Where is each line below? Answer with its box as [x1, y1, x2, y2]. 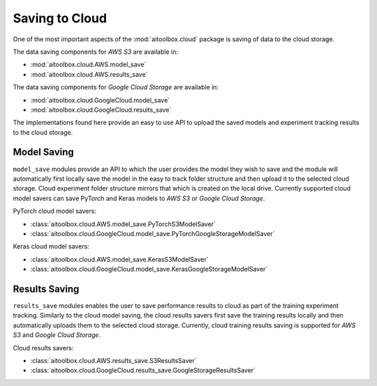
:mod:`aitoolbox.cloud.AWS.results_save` [30, 70, 148, 78]
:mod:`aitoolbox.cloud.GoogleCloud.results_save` [30, 105, 172, 114]
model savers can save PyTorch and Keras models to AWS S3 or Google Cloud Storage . [13, 194, 265, 202]
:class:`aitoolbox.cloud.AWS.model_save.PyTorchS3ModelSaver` [30, 220, 216, 228]
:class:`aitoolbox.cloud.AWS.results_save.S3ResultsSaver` [30, 356, 197, 364]
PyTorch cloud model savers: [13, 207, 97, 216]
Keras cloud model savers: [13, 242, 90, 251]
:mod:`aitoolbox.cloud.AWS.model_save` [30, 60, 147, 69]
